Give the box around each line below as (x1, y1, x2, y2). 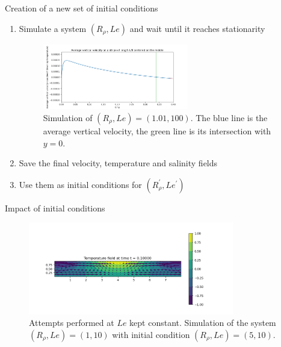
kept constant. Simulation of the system (129, 316, 276, 329)
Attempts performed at (29, 316, 114, 329)
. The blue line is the (190, 111, 268, 123)
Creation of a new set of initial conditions (5, 2, 158, 14)
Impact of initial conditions (5, 201, 105, 214)
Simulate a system (19, 22, 87, 34)
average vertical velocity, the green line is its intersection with (43, 124, 271, 137)
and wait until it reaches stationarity (129, 22, 265, 34)
